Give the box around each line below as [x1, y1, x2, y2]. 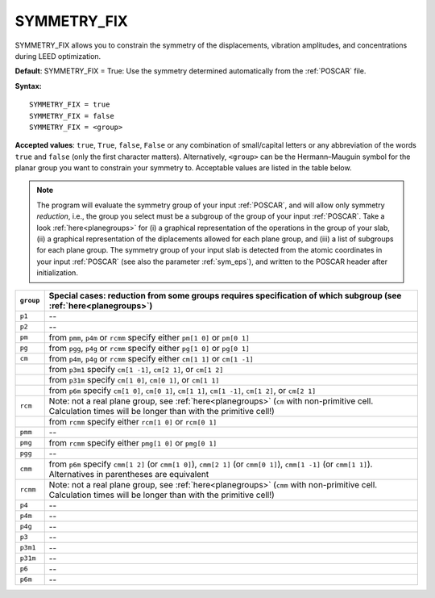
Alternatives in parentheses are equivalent [48, 468, 209, 479]
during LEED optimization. [14, 51, 101, 61]
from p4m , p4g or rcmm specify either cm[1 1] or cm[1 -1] [48, 353, 254, 364]
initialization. [36, 268, 78, 278]
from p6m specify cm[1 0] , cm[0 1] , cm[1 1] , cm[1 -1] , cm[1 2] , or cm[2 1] [48, 384, 317, 395]
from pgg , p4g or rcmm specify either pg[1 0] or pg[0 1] [48, 342, 250, 353]
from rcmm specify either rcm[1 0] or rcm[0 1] [48, 416, 217, 427]
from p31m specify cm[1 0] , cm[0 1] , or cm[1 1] [48, 374, 220, 385]
